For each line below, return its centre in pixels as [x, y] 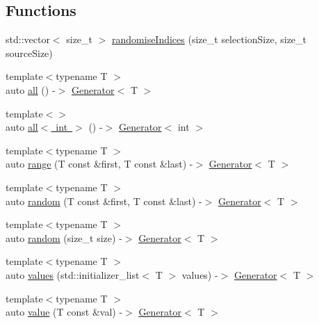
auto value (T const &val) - [64, 312]
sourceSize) [29, 52]
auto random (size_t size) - [64, 237]
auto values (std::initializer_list [73, 274]
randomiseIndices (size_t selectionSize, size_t [210, 39]
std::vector [28, 39]
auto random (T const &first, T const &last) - [104, 201]
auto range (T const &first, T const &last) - [99, 164]
